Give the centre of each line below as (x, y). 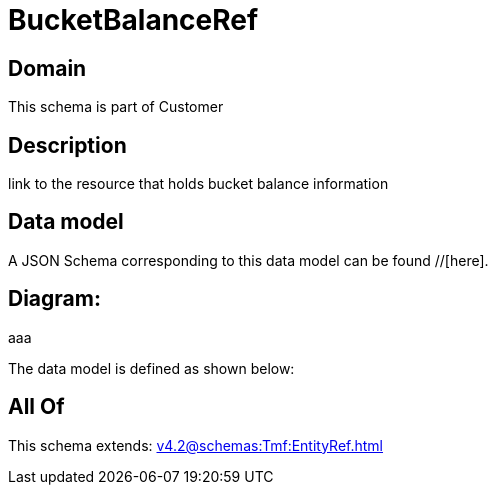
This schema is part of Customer (116, 107)
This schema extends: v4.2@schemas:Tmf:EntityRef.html (196, 445)
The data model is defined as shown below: (151, 368)
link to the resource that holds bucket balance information (198, 184)
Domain (47, 68)
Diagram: (54, 299)
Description (67, 145)
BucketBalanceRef (133, 20)
